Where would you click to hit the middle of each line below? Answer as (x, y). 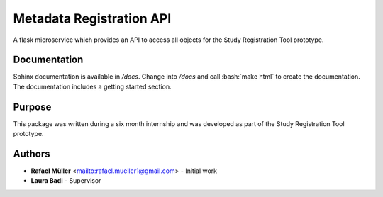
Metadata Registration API (92, 18)
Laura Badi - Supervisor (66, 181)
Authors (32, 153)
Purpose (32, 107)
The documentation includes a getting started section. (92, 86)
